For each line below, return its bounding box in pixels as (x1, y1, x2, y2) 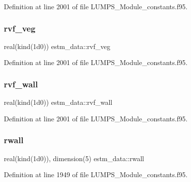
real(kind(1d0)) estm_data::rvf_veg (4, 41, 110, 51)
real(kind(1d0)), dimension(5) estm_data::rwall (4, 153, 144, 163)
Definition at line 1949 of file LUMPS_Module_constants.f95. (4, 169, 188, 180)
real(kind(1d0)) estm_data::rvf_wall (4, 97, 113, 107)
